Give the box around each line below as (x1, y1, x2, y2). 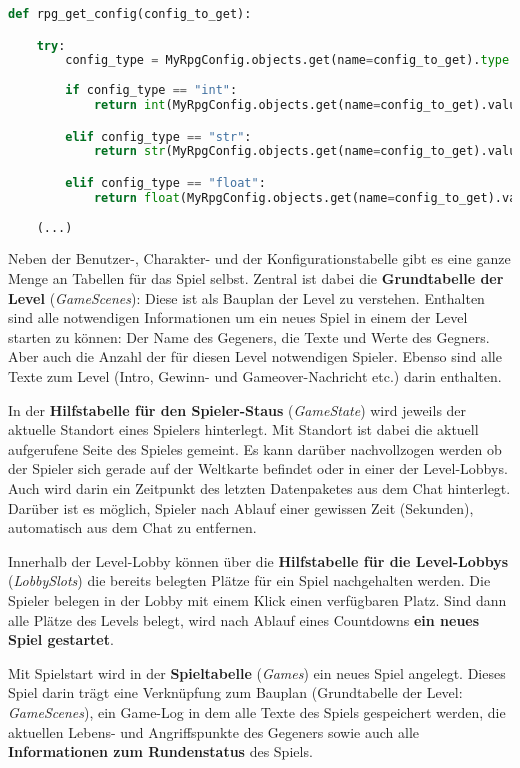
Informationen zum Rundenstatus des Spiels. (8, 741, 313, 762)
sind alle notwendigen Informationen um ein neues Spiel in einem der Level (8, 307, 468, 328)
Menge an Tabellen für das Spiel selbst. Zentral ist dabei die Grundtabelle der (8, 268, 504, 289)
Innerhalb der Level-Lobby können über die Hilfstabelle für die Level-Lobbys (8, 550, 509, 571)
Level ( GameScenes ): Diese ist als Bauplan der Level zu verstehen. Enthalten (8, 287, 485, 308)
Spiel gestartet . (8, 629, 114, 650)
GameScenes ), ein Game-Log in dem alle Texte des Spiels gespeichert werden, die (8, 701, 506, 722)
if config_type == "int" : (65, 83, 238, 98)
